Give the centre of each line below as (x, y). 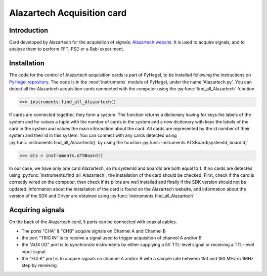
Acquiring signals (37, 210)
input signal (33, 251)
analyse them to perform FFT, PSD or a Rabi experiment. (67, 49)
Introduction (29, 30)
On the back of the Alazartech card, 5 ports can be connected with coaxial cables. (93, 222)
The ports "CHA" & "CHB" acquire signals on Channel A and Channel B (93, 231)
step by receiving (39, 265)
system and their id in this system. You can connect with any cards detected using (93, 135)
